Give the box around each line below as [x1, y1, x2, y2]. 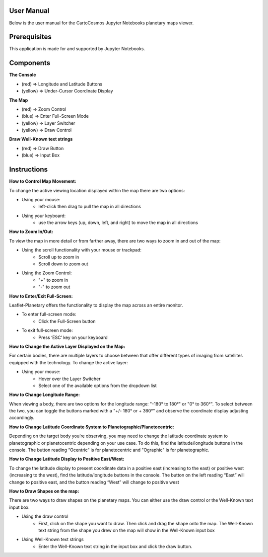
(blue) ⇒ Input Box [21, 152, 60, 159]
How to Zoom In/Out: [9, 229, 53, 235]
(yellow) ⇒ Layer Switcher [21, 120, 75, 126]
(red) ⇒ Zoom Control [21, 106, 67, 112]
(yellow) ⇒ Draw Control [21, 127, 72, 133]
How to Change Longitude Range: [9, 392, 80, 398]
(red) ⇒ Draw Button [21, 145, 64, 151]
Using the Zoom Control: [21, 270, 72, 276]
